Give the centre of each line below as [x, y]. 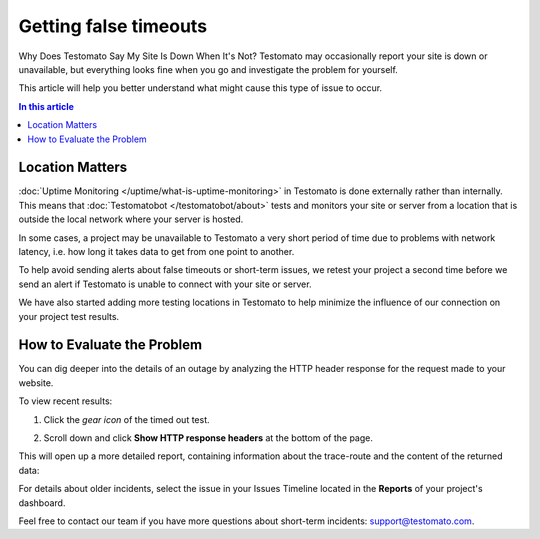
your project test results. [69, 316]
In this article [46, 106]
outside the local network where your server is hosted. [131, 219]
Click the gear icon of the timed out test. [126, 419]
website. [36, 382]
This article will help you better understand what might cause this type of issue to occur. [200, 88]
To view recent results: [65, 401]
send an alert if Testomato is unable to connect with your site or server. [165, 284]
